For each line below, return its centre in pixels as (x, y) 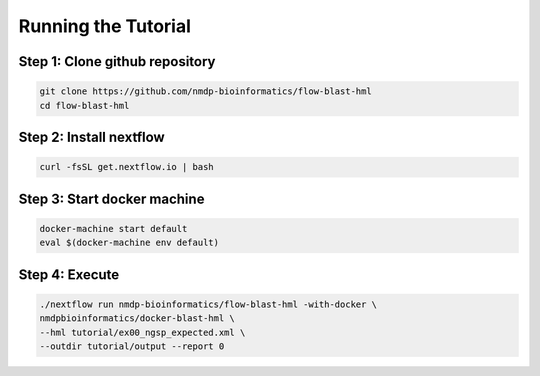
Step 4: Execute (69, 274)
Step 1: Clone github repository (117, 61)
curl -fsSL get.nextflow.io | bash (126, 167)
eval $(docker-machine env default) (129, 243)
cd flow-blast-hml (84, 105)
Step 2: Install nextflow (91, 136)
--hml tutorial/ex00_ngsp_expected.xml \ (142, 332)
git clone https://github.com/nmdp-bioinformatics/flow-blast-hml (205, 91)
